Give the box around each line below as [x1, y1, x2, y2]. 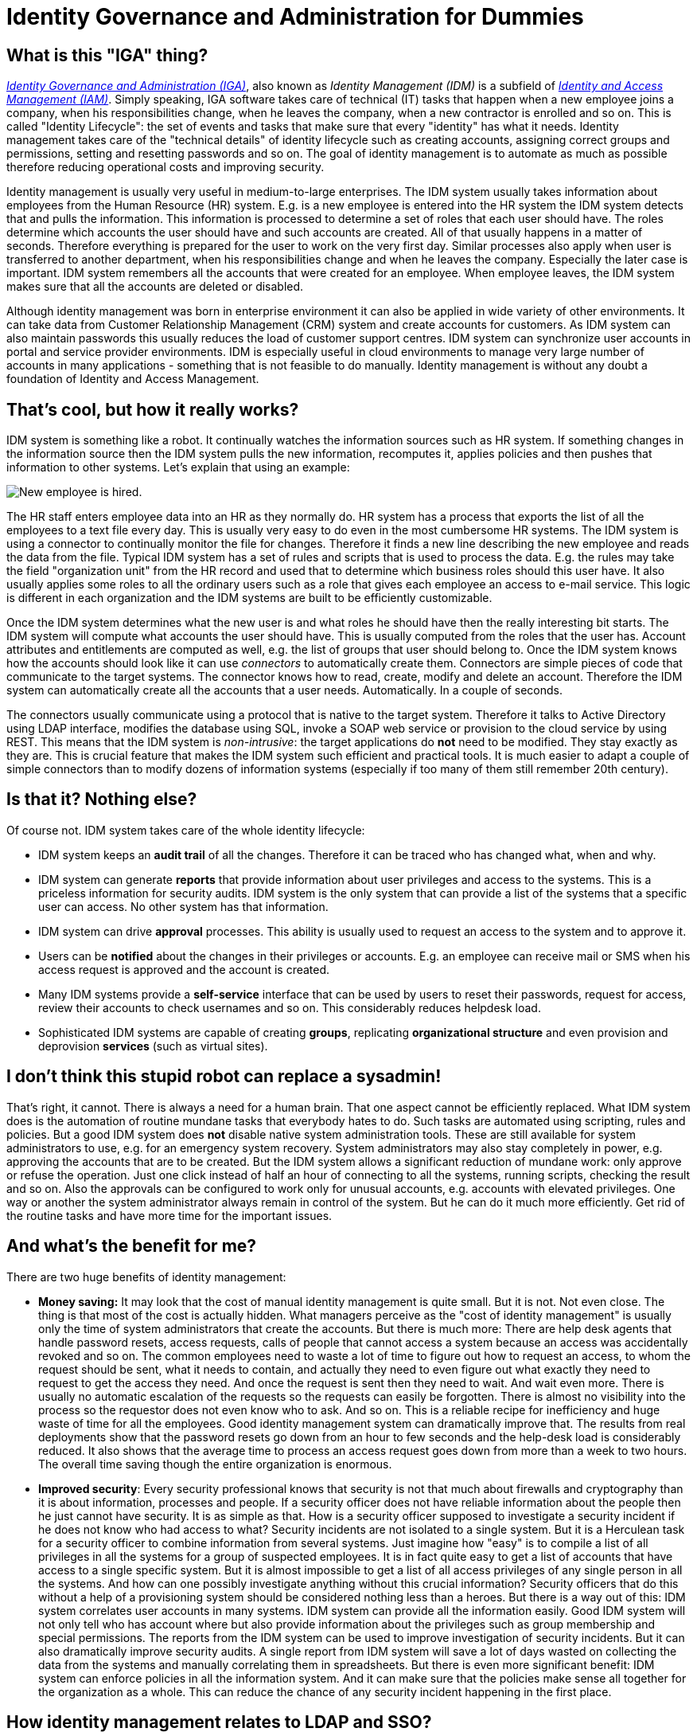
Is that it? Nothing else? [6, 789, 197, 810]
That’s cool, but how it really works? [6, 399, 299, 420]
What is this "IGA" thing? [6, 45, 208, 65]
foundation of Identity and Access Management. [6, 372, 259, 386]
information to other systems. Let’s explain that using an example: [6, 460, 350, 475]
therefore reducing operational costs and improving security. [6, 160, 325, 174]
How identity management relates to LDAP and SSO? [6, 1711, 432, 1732]
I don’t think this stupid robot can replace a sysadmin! [6, 1066, 442, 1087]
